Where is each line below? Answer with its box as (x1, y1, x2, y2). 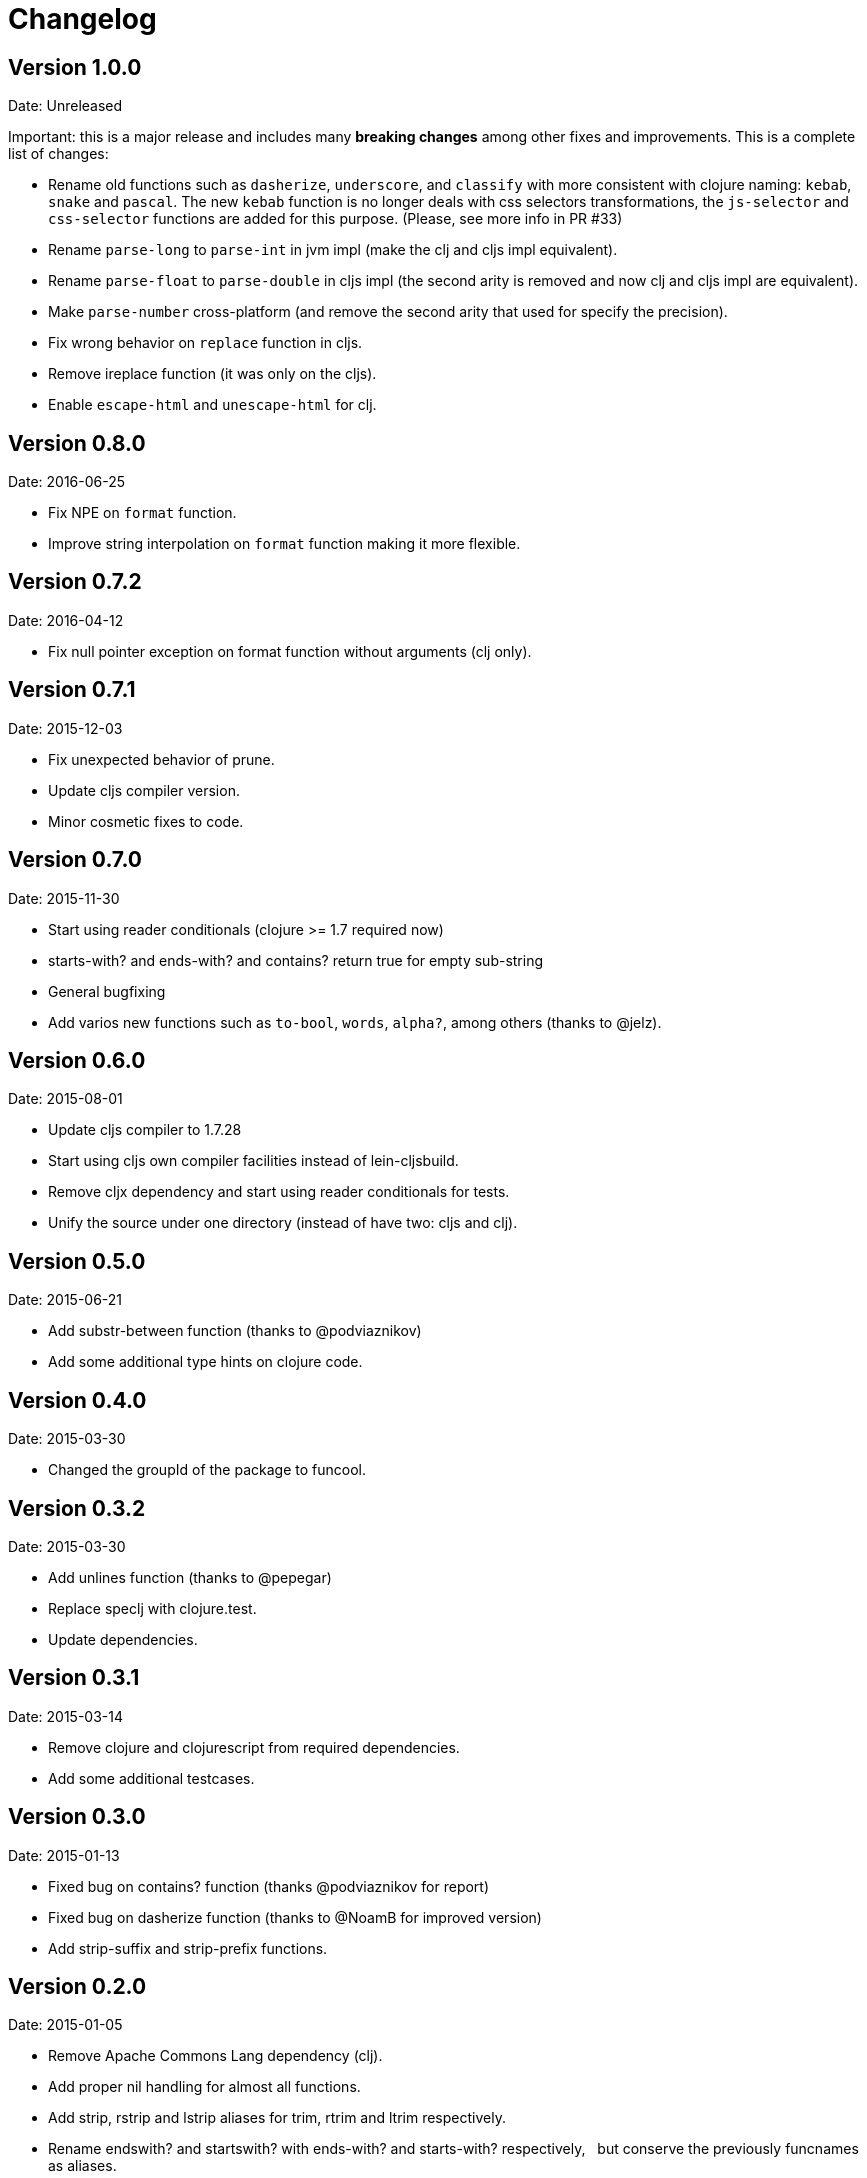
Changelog (8, 2, 157, 36)
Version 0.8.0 (8, 430, 146, 456)
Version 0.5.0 (8, 1248, 146, 1274)
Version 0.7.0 (8, 847, 143, 873)
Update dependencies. (48, 1630, 198, 1648)
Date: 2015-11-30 (8, 889, 120, 907)
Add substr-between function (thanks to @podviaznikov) (48, 1322, 422, 1340)
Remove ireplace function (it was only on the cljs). (48, 365, 377, 383)
